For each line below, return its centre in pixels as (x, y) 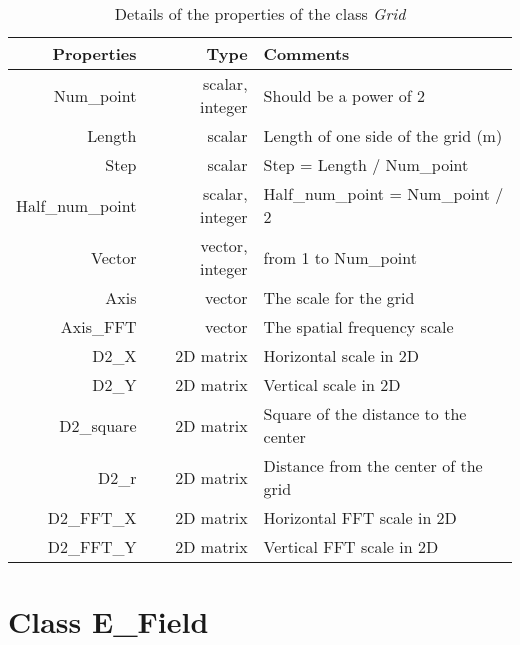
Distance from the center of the (373, 465)
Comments (306, 53)
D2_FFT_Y (92, 546)
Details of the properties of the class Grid (260, 13)
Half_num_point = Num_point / (383, 193)
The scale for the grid (339, 297)
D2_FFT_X (92, 517)
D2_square (98, 425)
